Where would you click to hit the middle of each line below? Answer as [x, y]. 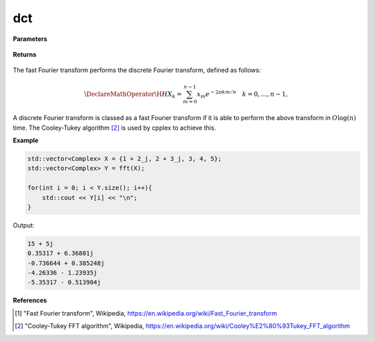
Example [26, 140]
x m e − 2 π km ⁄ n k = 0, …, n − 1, [242, 94]
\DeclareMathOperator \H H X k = [133, 95]
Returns [25, 54]
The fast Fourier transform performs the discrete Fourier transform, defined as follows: [137, 70]
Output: [24, 225]
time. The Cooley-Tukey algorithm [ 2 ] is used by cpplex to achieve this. [115, 128]
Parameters [30, 39]
